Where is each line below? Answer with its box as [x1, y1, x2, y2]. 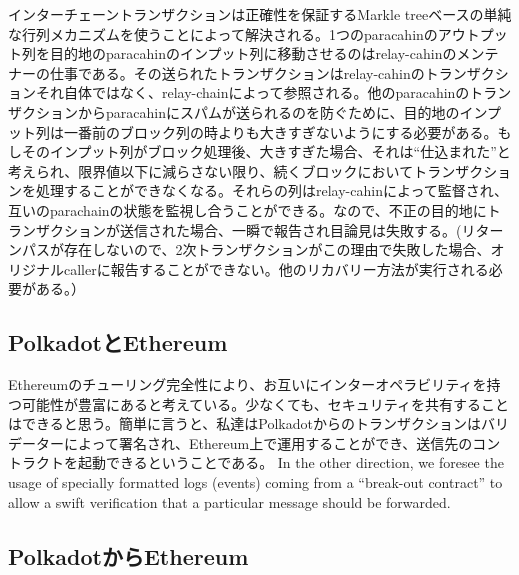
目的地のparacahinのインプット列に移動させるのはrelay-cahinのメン [49, 43, 485, 64]
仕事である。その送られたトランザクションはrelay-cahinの [49, 62, 425, 83]
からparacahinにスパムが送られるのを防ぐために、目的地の [77, 101, 460, 122]
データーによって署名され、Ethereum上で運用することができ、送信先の [8, 432, 473, 453]
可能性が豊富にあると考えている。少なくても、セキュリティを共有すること [21, 393, 509, 414]
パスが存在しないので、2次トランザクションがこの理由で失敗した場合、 [21, 239, 491, 260]
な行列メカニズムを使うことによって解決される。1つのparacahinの [8, 23, 438, 44]
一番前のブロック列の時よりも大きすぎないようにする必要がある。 [63, 121, 498, 142]
